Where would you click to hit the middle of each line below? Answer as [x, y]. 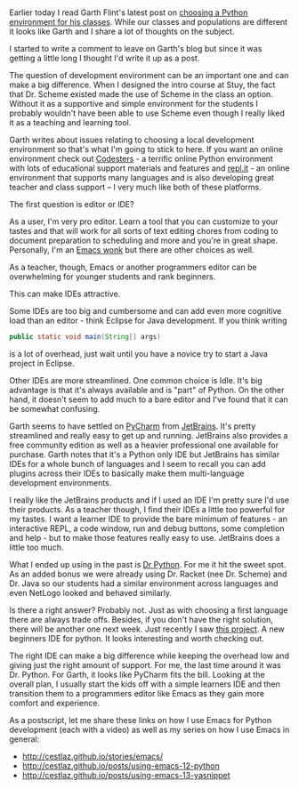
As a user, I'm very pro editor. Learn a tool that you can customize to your [144, 221]
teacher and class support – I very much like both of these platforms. [135, 187]
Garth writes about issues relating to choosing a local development [132, 140]
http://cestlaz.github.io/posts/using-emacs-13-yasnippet [126, 776]
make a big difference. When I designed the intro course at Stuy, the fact [142, 85]
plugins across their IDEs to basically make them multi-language [127, 473]
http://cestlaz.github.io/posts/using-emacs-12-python [121, 766]
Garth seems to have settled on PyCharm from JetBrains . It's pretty [133, 426]
